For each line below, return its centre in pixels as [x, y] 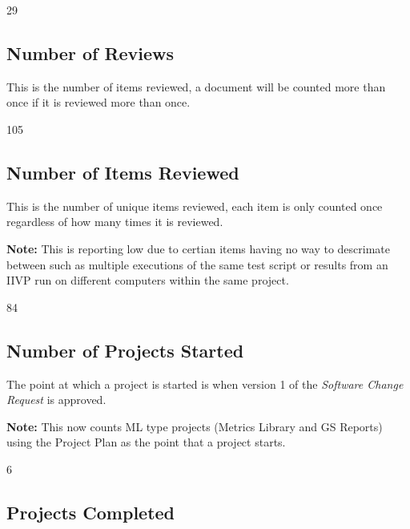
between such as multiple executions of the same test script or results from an [197, 264]
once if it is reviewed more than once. [98, 102]
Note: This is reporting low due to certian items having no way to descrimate [199, 248]
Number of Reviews [90, 52]
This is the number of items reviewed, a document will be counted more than [196, 86]
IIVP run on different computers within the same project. [148, 280]
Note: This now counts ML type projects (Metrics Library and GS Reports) [195, 426]
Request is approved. [56, 400]
